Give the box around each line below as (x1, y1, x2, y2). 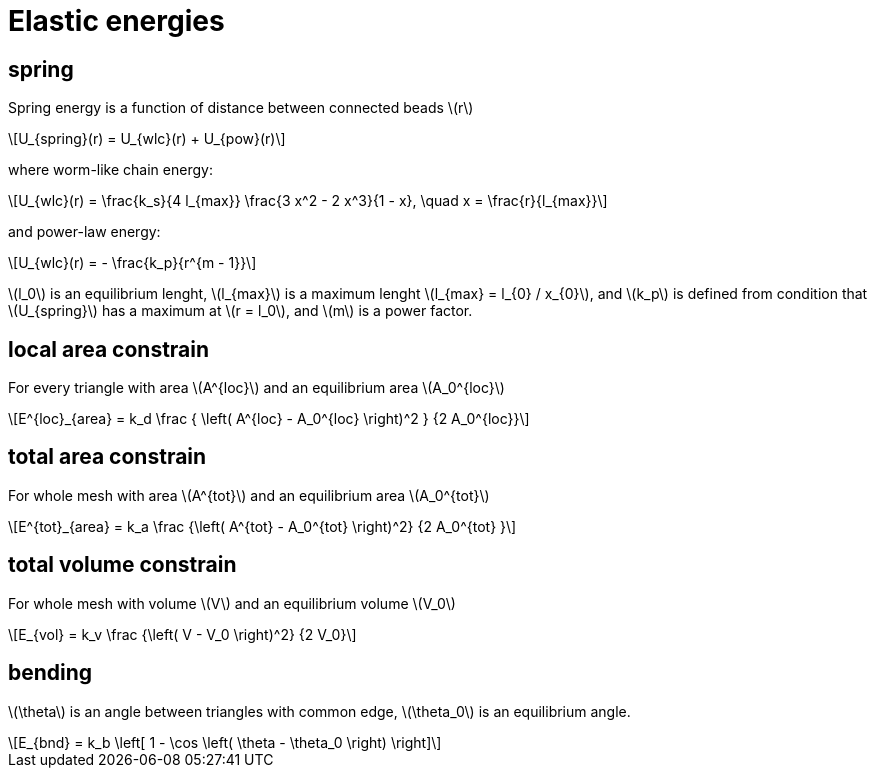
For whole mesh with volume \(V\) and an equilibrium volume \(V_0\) (8, 594, 456, 612)
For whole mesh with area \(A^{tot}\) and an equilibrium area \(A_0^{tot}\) (8, 486, 490, 504)
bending (8, 660, 93, 686)
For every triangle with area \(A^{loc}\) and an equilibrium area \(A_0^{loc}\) (8, 379, 505, 397)
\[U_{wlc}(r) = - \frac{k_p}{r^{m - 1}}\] (8, 254, 257, 272)
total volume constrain (8, 552, 237, 578)
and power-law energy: (8, 223, 161, 241)
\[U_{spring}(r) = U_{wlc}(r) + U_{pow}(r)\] (8, 130, 286, 148)
